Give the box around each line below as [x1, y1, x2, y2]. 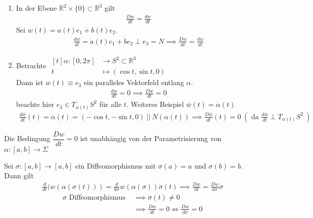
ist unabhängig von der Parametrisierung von [80, 133, 222, 144]
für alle [99, 99, 122, 110]
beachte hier [16, 99, 55, 110]
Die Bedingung [4, 133, 50, 144]
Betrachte [16, 60, 46, 70]
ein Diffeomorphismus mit [75, 160, 156, 171]
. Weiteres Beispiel [126, 99, 184, 110]
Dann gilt [4, 170, 34, 181]
